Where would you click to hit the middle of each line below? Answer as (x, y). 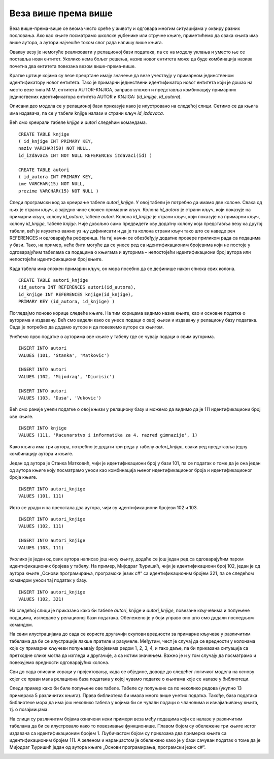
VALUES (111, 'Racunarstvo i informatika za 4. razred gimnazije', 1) (108, 435)
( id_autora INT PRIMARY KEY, (56, 177)
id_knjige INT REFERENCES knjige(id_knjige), (76, 294)
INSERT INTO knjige (43, 428)
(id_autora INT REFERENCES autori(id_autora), (77, 287)
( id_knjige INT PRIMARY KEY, (56, 141)
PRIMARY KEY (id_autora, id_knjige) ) (67, 302)
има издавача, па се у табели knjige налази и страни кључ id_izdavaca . (87, 113)
